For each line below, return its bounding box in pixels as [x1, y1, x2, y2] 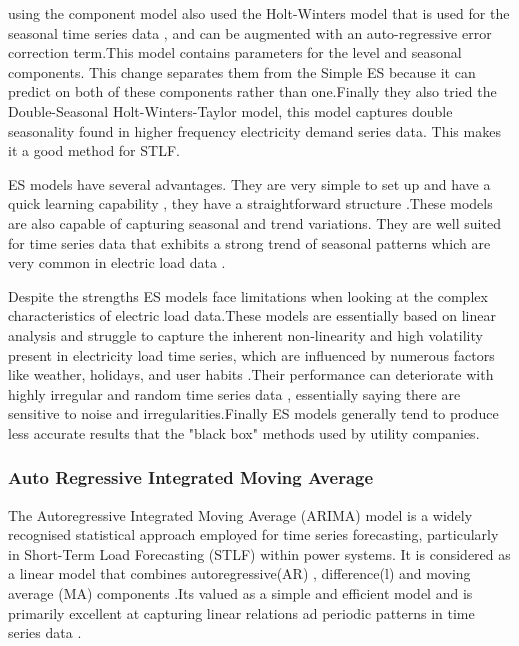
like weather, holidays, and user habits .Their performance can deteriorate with [8, 364, 494, 385]
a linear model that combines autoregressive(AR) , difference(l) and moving [8, 563, 471, 584]
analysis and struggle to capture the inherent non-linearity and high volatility [8, 324, 483, 345]
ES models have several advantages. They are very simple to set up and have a [8, 173, 491, 194]
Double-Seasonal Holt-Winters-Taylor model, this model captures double [8, 100, 453, 121]
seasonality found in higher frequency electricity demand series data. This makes [8, 120, 501, 141]
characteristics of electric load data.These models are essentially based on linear [8, 305, 496, 326]
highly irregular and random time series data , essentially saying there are [8, 383, 461, 404]
